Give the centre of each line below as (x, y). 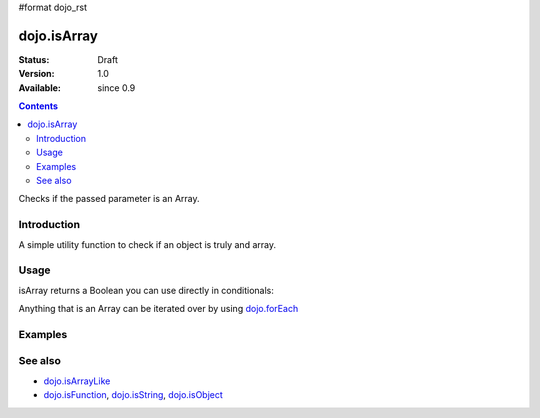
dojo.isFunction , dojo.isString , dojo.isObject (133, 395)
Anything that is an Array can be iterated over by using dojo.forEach (158, 309)
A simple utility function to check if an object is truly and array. (147, 244)
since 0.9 (116, 87)
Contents (38, 106)
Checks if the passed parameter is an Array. (109, 199)
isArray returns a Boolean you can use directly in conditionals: (146, 290)
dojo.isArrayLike (77, 381)
